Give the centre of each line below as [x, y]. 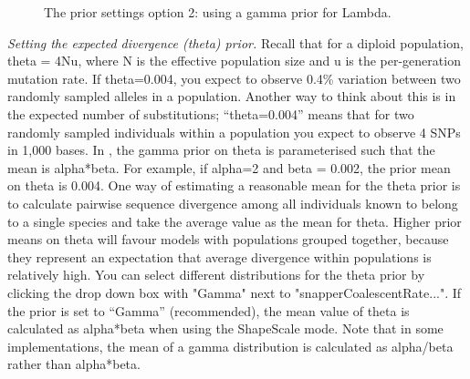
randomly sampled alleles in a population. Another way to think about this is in [232, 96]
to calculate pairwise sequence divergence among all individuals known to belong [233, 203]
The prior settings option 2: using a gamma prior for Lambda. [218, 12]
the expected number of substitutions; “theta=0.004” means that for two [211, 113]
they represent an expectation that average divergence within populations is [219, 256]
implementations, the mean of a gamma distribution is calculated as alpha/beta [230, 346]
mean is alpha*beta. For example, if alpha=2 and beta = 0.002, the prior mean [229, 167]
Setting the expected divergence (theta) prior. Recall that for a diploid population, [235, 42]
